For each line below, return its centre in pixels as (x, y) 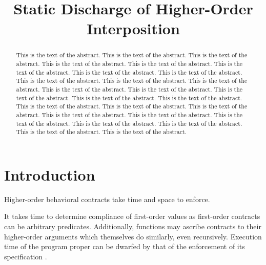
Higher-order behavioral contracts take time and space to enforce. (107, 199)
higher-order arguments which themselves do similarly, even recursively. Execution (133, 236)
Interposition (133, 28)
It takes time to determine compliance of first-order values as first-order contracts (132, 216)
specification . (26, 256)
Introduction (50, 174)
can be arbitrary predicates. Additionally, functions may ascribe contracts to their (133, 226)
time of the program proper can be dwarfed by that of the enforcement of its (125, 246)
